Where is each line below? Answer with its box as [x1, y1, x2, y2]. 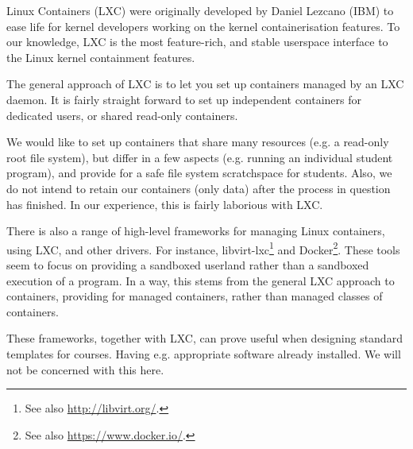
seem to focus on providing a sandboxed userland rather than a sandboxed [6, 256, 369, 273]
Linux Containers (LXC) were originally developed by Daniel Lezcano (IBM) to [6, 2, 394, 18]
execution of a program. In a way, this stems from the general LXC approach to [6, 272, 395, 288]
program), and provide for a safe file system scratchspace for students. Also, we [6, 165, 392, 181]
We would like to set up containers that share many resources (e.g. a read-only [6, 134, 389, 150]
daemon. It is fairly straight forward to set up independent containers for [6, 91, 362, 107]
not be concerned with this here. [6, 361, 164, 377]
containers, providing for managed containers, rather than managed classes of [6, 288, 383, 304]
